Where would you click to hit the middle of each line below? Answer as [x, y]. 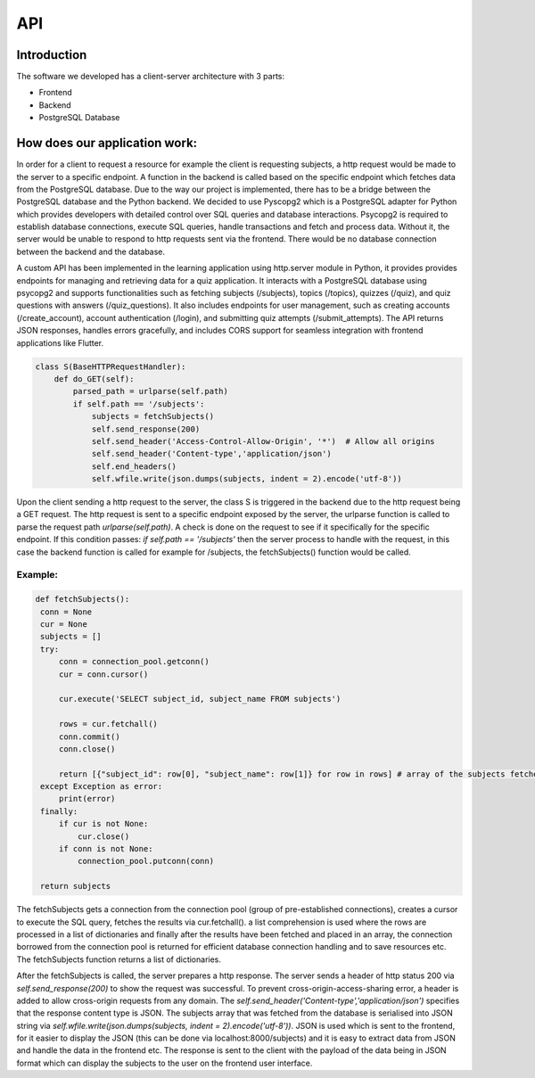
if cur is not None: [103, 824]
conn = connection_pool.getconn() [134, 662]
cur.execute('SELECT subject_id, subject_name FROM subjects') [200, 699]
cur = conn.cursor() [103, 674]
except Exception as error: [102, 786]
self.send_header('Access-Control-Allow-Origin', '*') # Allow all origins [263, 441]
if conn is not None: [106, 849]
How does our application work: [107, 143]
